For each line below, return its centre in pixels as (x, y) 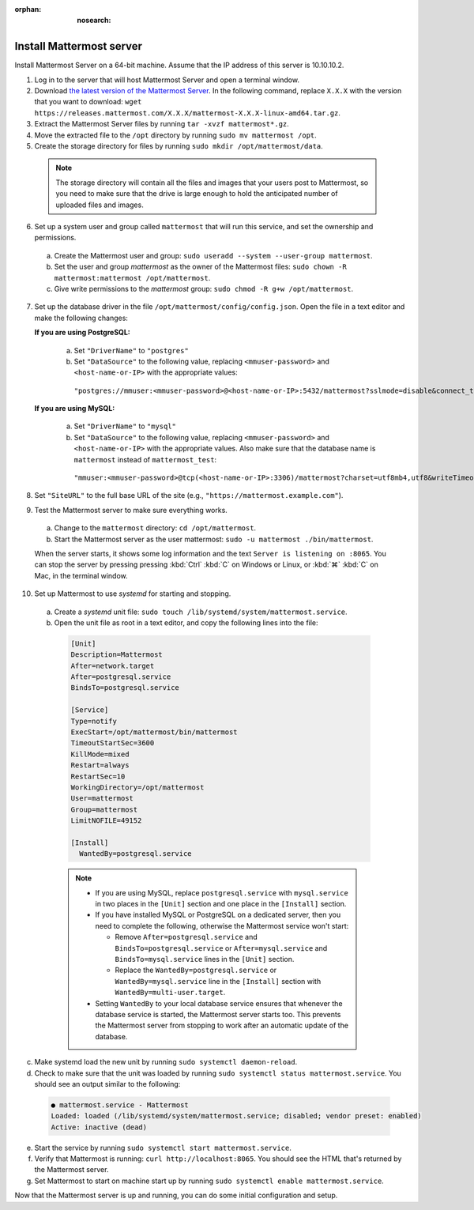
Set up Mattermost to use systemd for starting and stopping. (133, 594)
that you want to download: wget (88, 102)
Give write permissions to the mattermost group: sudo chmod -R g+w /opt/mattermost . (204, 288)
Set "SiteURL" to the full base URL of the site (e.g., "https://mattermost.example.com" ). (189, 496)
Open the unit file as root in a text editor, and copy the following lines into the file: (186, 622)
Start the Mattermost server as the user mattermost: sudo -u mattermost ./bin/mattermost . (214, 539)
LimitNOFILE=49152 (106, 821)
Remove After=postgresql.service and (186, 937)
